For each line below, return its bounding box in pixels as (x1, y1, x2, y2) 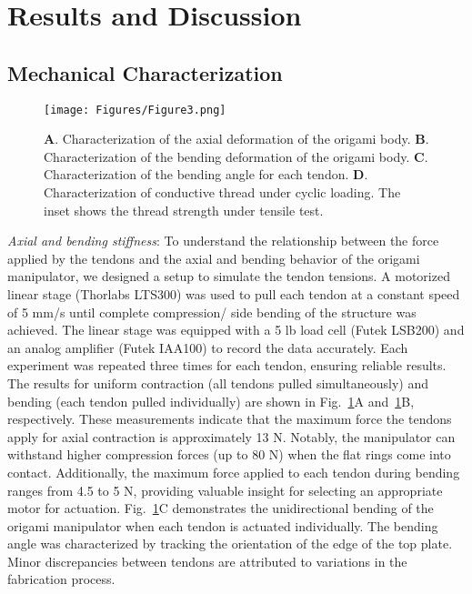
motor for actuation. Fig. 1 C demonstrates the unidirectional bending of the (7, 498, 434, 518)
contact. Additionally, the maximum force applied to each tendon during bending (7, 462, 460, 481)
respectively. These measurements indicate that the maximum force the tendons (7, 409, 452, 428)
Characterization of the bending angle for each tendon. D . (44, 165, 368, 184)
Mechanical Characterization (7, 58, 283, 86)
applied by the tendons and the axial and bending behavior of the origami (7, 248, 420, 267)
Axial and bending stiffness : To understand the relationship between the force (7, 231, 439, 250)
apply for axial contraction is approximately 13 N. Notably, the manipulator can (7, 427, 456, 446)
